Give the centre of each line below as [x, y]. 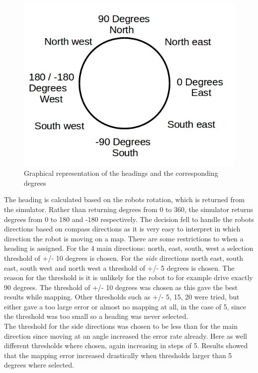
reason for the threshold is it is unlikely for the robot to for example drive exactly [129, 277]
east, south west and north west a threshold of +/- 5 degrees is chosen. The [119, 267]
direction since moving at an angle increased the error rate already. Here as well [126, 336]
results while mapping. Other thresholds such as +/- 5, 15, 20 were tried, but [122, 297]
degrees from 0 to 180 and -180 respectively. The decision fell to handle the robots [129, 219]
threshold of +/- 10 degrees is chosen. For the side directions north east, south [124, 258]
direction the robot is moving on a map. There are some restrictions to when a [124, 238]
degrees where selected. [39, 365]
